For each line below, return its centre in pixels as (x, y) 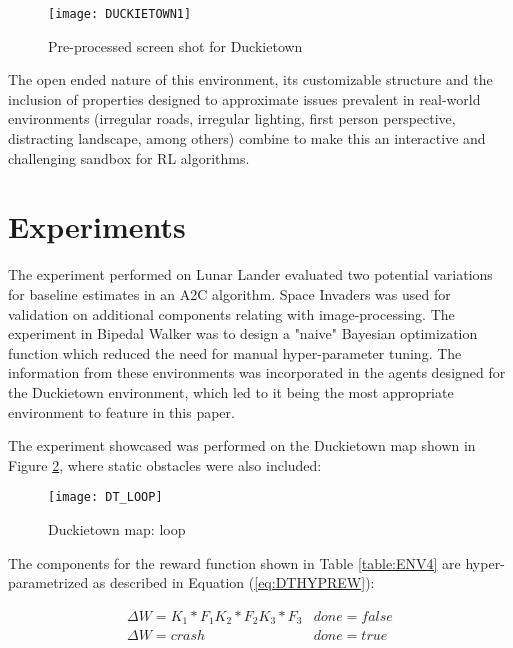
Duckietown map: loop (117, 528)
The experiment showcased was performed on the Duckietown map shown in (242, 445)
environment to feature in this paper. (121, 411)
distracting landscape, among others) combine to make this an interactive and (247, 138)
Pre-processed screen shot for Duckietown (175, 45)
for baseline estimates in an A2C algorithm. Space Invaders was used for (229, 293)
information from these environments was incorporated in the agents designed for (257, 372)
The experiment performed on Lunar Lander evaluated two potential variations (250, 274)
